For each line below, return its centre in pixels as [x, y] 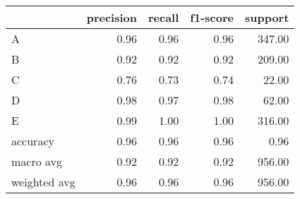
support [267, 17]
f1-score [212, 17]
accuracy [33, 141]
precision [112, 17]
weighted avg [43, 182]
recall [163, 17]
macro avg [37, 161]
